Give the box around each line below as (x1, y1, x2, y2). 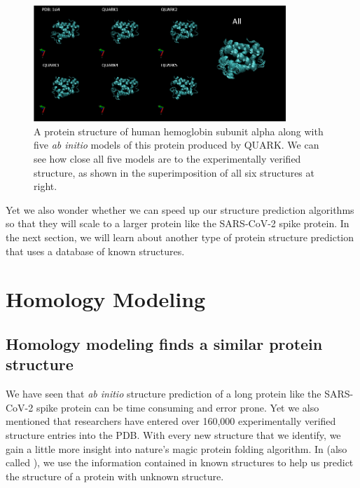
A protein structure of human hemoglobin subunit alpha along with (34, 123, 324, 138)
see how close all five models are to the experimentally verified (34, 151, 301, 166)
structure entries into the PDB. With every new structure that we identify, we (6, 427, 341, 442)
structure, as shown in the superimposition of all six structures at (34, 165, 314, 179)
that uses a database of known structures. (6, 243, 185, 258)
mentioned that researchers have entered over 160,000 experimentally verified (6, 414, 336, 428)
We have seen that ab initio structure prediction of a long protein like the (6, 386, 321, 401)
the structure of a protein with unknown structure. (6, 468, 224, 483)
